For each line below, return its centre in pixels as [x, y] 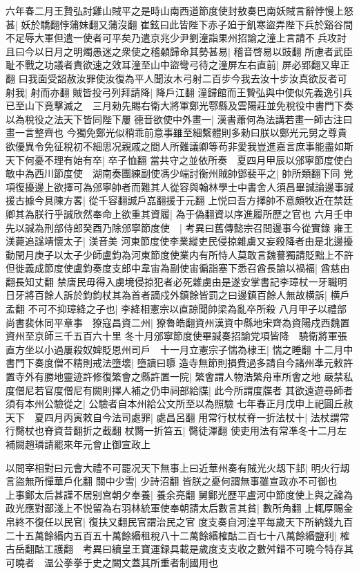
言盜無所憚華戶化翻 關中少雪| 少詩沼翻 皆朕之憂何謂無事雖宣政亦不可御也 [171, 481]
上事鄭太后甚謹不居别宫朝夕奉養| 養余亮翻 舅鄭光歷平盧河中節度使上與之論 [175, 494]
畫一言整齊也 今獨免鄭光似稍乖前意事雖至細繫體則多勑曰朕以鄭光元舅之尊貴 [176, 132]
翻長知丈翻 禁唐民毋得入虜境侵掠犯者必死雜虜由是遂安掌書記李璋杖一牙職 [172, 281]
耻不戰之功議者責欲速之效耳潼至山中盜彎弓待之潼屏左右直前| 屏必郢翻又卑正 [178, 65]
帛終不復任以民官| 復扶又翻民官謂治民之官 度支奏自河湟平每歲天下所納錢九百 [179, 521]
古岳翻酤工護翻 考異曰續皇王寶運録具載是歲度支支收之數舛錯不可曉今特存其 [179, 549]
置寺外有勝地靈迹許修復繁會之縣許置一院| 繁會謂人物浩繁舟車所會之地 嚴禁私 [179, 377]
